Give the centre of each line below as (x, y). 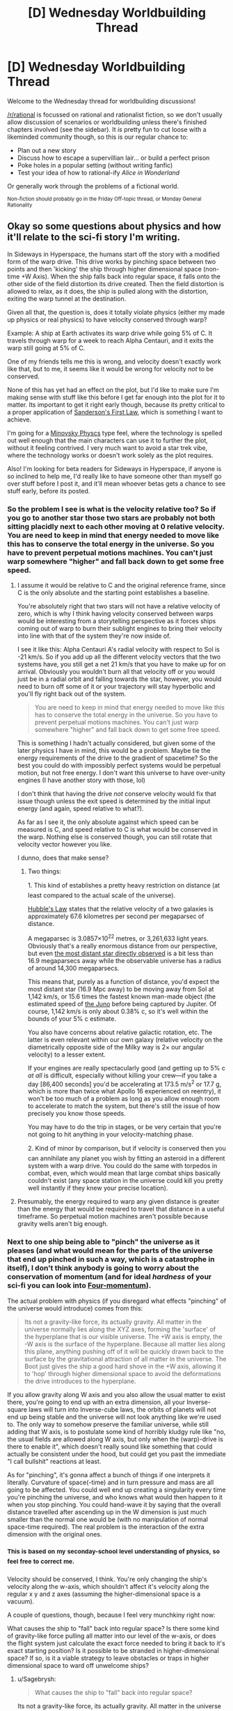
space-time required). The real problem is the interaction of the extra (106, 1527)
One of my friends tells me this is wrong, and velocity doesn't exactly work (114, 361)
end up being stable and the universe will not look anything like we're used (114, 1417)
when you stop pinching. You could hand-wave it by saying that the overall (114, 1504)
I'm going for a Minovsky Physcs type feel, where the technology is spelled (115, 433)
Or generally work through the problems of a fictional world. (93, 186)
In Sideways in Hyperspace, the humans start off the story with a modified (114, 254)
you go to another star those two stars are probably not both (111, 518)
